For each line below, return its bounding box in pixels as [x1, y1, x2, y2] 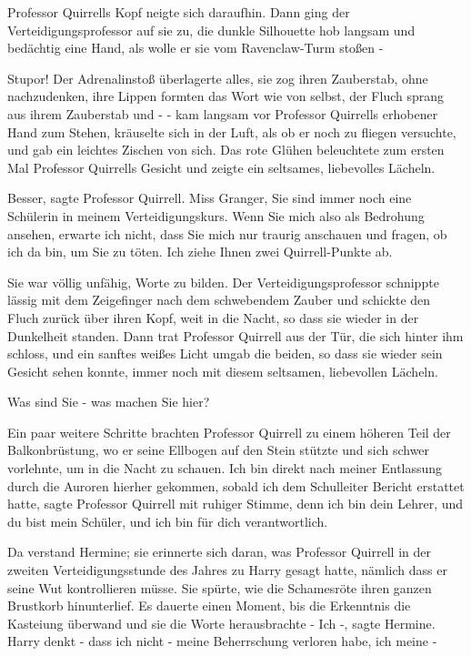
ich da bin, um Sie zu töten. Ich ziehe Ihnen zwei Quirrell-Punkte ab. [7, 242, 393, 261]
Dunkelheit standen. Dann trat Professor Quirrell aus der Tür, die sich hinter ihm [7, 326, 464, 345]
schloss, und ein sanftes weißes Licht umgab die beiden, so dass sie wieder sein [7, 344, 443, 363]
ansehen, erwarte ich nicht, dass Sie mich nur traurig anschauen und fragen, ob [7, 224, 447, 243]
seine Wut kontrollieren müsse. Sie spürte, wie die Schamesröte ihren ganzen [7, 578, 432, 597]
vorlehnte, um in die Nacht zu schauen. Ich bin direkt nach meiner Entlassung [7, 459, 443, 478]
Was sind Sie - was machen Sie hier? [7, 392, 210, 411]
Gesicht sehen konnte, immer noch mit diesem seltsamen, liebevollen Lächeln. [7, 361, 438, 380]
